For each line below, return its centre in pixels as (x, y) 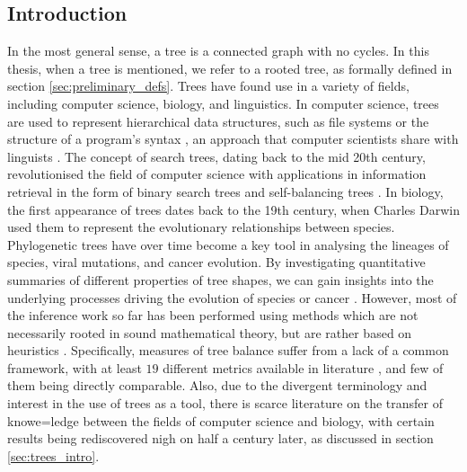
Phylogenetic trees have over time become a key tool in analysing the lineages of (228, 244)
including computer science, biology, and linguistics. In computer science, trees (223, 103)
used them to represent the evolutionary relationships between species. (201, 227)
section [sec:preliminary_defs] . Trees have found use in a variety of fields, (208, 86)
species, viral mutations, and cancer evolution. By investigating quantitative (216, 262)
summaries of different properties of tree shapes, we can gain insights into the (220, 279)
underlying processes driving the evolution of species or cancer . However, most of (232, 297)
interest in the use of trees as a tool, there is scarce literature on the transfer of (225, 403)
